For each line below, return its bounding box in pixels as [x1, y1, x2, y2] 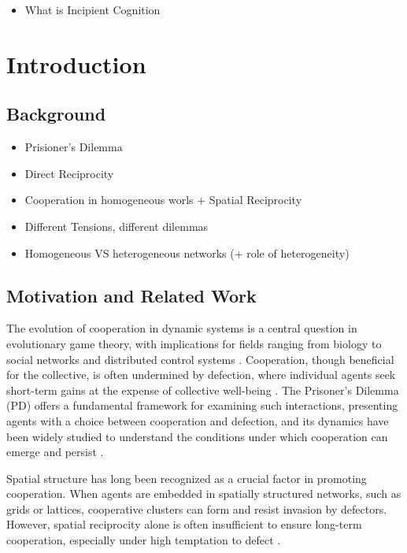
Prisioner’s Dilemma [24, 139, 123, 155]
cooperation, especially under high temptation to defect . [6, 532, 281, 548]
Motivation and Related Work [6, 283, 257, 307]
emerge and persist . [6, 444, 104, 460]
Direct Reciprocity [24, 165, 114, 181]
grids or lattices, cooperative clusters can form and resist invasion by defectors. [6, 500, 387, 517]
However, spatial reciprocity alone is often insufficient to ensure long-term [6, 516, 362, 533]
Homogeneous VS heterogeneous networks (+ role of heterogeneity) [24, 244, 350, 261]
